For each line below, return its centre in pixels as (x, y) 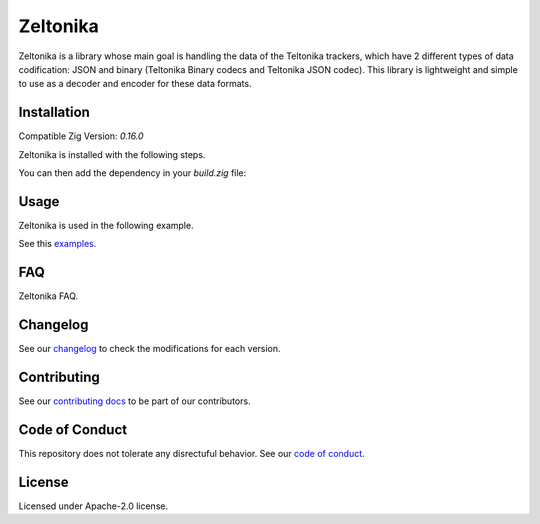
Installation (54, 112)
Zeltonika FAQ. (48, 296)
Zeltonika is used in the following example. (106, 225)
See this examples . (57, 244)
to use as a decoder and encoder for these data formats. (135, 84)
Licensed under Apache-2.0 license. (93, 506)
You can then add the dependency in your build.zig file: (132, 173)
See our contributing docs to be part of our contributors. (134, 401)
